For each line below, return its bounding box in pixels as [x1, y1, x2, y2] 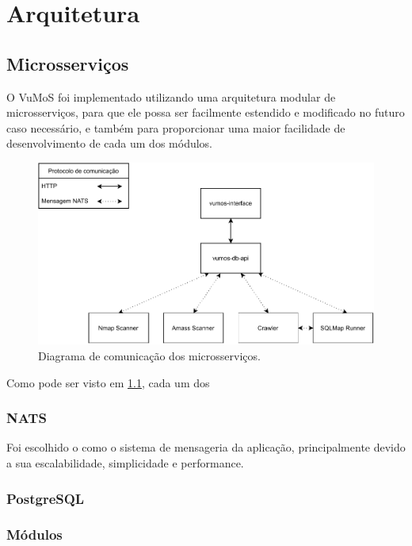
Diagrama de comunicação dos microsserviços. [38, 347, 261, 363]
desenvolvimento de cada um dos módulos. [6, 135, 212, 152]
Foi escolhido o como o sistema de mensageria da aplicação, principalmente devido [6, 439, 406, 456]
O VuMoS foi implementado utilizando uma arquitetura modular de [6, 88, 336, 105]
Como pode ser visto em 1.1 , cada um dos [6, 374, 210, 390]
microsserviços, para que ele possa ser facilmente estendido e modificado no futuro [6, 104, 405, 121]
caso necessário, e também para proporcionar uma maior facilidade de [6, 119, 345, 136]
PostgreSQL [6, 488, 85, 508]
